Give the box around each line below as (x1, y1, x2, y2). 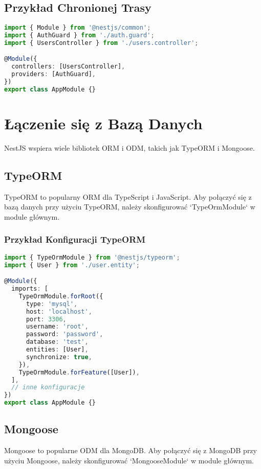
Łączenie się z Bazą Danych (4, 113, 203, 134)
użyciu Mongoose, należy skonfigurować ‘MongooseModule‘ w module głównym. (4, 455, 254, 465)
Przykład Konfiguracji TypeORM (4, 233, 146, 246)
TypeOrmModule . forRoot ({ (18, 292, 103, 300)
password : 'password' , (26, 331, 103, 338)
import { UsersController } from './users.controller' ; (4, 39, 199, 46)
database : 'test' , (26, 338, 89, 346)
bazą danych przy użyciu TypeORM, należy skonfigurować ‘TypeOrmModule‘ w (4, 201, 255, 212)
